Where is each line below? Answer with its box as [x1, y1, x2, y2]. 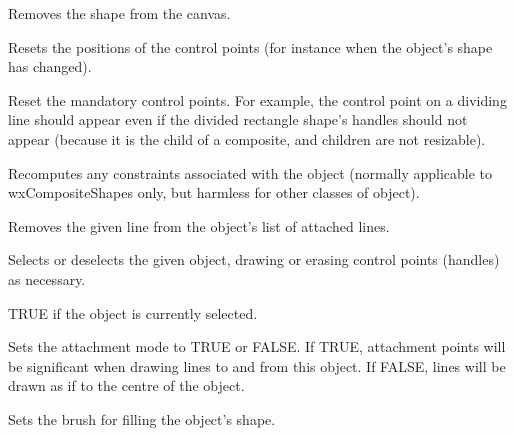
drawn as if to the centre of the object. [8, 375, 245, 396]
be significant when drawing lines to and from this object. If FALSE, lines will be [8, 355, 506, 376]
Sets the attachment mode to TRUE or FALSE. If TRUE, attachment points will [8, 336, 506, 357]
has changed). [8, 56, 92, 77]
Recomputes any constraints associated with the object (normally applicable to [8, 162, 493, 183]
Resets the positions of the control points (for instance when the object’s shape [8, 36, 493, 57]
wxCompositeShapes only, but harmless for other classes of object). [8, 182, 420, 203]
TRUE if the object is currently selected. [8, 302, 258, 323]
